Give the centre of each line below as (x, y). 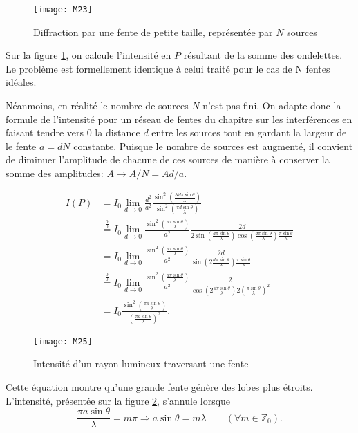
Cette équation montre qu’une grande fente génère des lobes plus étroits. (159, 387)
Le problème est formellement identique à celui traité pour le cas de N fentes (168, 68)
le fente (21, 146)
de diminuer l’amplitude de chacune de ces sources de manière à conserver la (168, 159)
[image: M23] (63, 10)
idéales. (21, 82)
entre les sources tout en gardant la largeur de (249, 132)
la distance (117, 132)
